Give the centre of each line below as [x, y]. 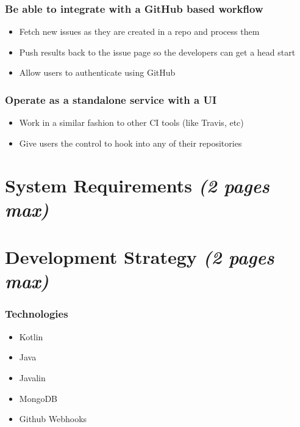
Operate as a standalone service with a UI [111, 99]
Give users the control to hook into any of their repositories [130, 143]
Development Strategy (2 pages [140, 257]
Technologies [37, 314]
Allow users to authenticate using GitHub [97, 72]
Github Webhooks [53, 419]
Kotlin [31, 336]
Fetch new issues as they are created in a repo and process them [139, 31]
